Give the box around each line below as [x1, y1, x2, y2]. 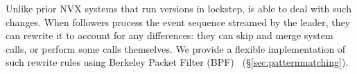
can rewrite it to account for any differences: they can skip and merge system [6, 28, 333, 42]
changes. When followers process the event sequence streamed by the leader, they [6, 14, 351, 29]
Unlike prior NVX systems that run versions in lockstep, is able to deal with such [6, 1, 351, 15]
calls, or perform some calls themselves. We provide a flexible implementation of [6, 41, 346, 56]
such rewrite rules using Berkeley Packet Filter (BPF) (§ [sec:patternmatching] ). [6, 55, 349, 69]
